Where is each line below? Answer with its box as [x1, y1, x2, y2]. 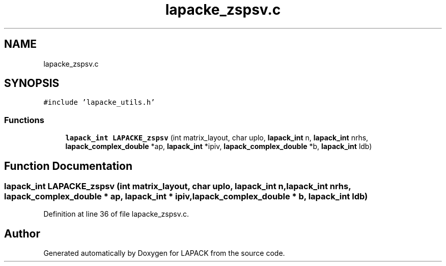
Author [4, 227, 40, 240]
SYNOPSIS [4, 77, 60, 90]
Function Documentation [4, 159, 132, 172]
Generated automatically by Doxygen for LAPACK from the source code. [43, 249, 285, 258]
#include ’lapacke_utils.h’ [43, 98, 155, 107]
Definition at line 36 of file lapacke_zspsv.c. [43, 210, 189, 219]
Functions [4, 114, 44, 125]
